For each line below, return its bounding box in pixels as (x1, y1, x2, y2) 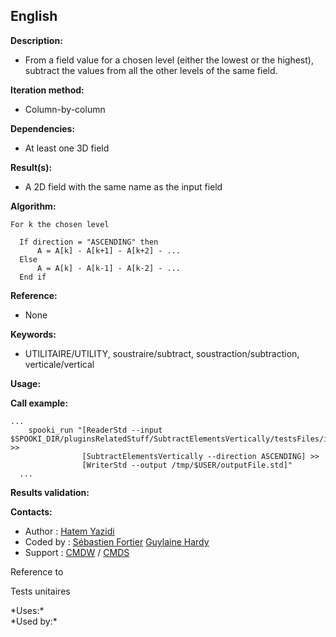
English (10, 8, 58, 25)
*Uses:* (10, 604, 45, 616)
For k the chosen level (10, 219, 110, 229)
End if (19, 272, 47, 282)
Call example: (10, 397, 69, 409)
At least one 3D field (24, 142, 110, 154)
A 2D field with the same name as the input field (24, 180, 223, 193)
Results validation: (10, 486, 90, 498)
